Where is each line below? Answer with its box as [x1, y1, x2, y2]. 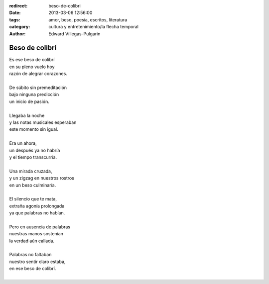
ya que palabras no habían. [9, 210, 65, 216]
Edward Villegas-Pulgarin [48, 30, 101, 37]
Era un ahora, [9, 140, 37, 146]
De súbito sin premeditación [9, 85, 67, 91]
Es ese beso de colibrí [9, 57, 55, 63]
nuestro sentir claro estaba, [9, 259, 66, 265]
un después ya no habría [9, 147, 60, 153]
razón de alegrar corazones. [9, 71, 67, 77]
